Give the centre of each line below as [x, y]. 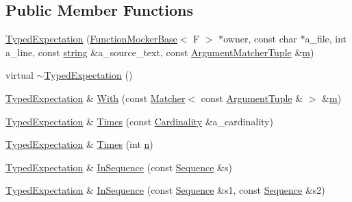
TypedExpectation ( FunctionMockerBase [91, 39]
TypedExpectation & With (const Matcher [96, 98]
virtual [20, 75]
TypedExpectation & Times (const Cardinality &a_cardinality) [139, 121]
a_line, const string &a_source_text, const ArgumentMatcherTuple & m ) [160, 52]
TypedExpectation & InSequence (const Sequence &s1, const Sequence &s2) [165, 190]
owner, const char [260, 39]
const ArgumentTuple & [252, 98]
